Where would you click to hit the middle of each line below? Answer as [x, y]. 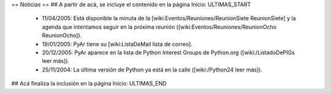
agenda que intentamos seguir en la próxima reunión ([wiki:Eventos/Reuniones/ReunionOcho [159, 27]
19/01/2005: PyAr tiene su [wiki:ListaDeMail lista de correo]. [117, 44]
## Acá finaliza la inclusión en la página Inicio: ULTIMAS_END [89, 84]
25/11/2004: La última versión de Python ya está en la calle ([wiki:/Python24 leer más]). [152, 70]
